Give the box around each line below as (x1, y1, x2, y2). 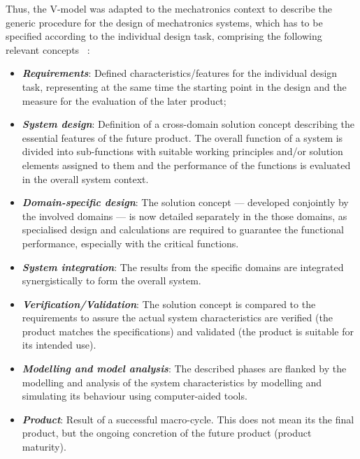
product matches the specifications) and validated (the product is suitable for (22, 323, 354, 338)
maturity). (22, 439, 66, 454)
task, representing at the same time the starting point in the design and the (22, 79, 347, 94)
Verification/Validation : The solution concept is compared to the (22, 296, 316, 311)
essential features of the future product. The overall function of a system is (22, 130, 343, 145)
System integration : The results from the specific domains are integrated (22, 259, 344, 274)
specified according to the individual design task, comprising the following (6, 29, 322, 43)
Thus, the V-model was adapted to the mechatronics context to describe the (6, 1, 332, 15)
